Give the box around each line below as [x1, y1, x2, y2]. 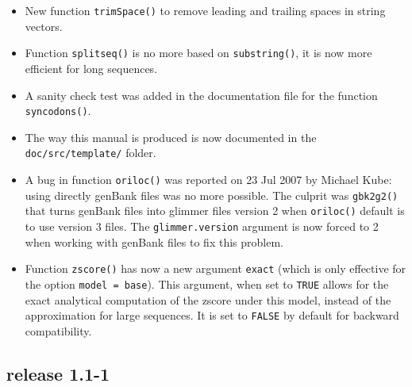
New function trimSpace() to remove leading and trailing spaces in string [25, 2, 386, 18]
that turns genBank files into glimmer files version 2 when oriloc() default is [25, 202, 405, 219]
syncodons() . [25, 102, 91, 119]
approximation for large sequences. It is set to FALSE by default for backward [25, 307, 399, 324]
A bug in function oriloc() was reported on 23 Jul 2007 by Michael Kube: [25, 171, 392, 187]
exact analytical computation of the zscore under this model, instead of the [25, 291, 391, 308]
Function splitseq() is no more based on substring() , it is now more [25, 44, 372, 61]
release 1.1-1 [6, 361, 110, 385]
